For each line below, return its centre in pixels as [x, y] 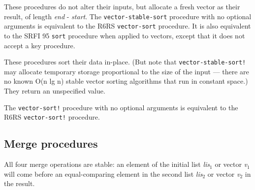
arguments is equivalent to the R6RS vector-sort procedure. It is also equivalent [127, 26]
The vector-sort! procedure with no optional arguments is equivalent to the [121, 107]
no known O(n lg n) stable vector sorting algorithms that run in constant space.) [126, 81]
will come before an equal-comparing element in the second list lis [103, 174]
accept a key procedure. [40, 45]
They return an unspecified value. [55, 91]
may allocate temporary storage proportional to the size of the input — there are [127, 71]
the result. [19, 183]
